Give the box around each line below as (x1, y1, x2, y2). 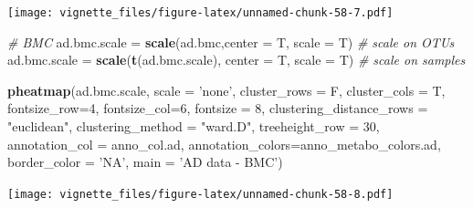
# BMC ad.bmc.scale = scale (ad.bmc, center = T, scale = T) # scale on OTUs (7, 32, 455, 51)
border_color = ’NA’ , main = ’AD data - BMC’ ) (7, 152, 283, 172)
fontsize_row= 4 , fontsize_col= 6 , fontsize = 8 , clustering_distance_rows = (7, 99, 428, 118)
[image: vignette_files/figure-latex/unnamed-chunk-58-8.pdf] (7, 187, 394, 201)
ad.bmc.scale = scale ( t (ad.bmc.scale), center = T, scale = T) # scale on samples (7, 50, 466, 69)
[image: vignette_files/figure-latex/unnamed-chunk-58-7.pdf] (7, 6, 394, 19)
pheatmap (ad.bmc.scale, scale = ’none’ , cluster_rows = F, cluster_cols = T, (7, 80, 446, 99)
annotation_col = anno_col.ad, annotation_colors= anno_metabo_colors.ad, (7, 134, 441, 153)
